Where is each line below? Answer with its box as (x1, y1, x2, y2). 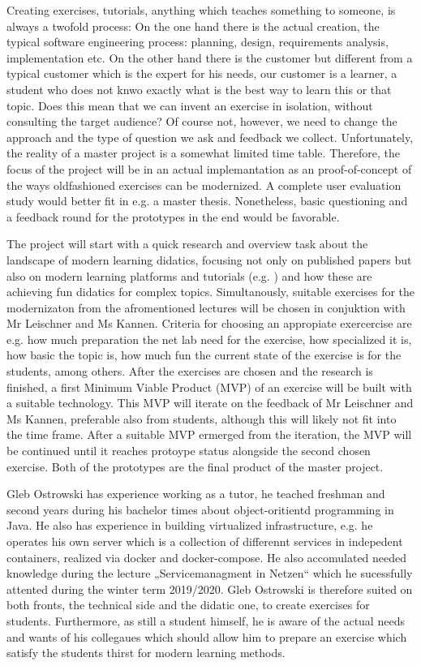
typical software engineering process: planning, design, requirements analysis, (6, 33, 389, 50)
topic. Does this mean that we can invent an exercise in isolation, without (6, 97, 373, 114)
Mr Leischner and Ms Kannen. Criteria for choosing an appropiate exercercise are (6, 315, 412, 332)
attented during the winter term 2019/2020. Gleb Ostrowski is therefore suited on (6, 580, 413, 597)
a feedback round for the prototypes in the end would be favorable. (6, 208, 340, 225)
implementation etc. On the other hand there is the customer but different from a (6, 49, 413, 66)
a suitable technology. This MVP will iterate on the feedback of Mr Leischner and (6, 394, 414, 411)
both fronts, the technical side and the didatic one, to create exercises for (6, 596, 370, 613)
